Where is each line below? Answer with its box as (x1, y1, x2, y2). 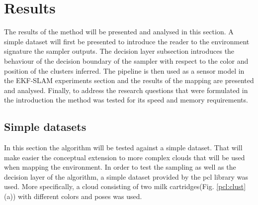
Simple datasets (4, 119, 86, 134)
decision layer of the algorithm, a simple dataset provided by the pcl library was (4, 171, 248, 182)
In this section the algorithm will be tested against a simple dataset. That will (4, 142, 243, 153)
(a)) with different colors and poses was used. (4, 191, 142, 202)
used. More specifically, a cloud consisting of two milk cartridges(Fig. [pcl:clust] (4, 181, 246, 192)
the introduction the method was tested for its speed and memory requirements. (4, 95, 248, 105)
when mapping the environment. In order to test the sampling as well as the (4, 162, 236, 172)
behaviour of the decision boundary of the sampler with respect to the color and (4, 55, 249, 66)
